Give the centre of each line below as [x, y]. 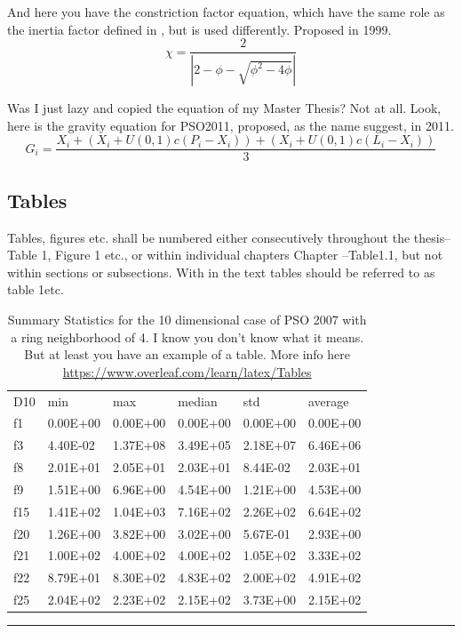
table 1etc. [36, 289]
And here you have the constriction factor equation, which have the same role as [226, 12]
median [198, 401]
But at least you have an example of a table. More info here [187, 354]
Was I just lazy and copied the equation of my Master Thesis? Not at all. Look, [224, 108]
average [329, 401]
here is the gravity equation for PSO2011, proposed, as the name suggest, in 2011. [231, 125]
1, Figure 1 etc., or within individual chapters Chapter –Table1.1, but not [242, 255]
